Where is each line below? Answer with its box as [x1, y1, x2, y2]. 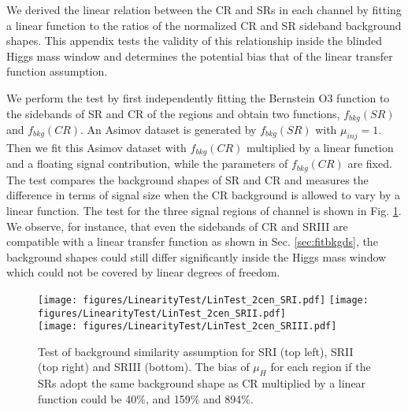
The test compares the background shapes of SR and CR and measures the [6, 171, 369, 187]
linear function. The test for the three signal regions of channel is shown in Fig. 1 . [6, 202, 402, 218]
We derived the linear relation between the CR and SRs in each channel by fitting [6, 2, 402, 17]
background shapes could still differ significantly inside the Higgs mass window [6, 248, 387, 265]
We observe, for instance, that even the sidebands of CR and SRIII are [6, 217, 348, 234]
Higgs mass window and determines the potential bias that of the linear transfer [6, 47, 393, 64]
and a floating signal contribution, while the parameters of [6, 155, 288, 172]
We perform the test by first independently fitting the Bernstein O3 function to [6, 89, 390, 106]
